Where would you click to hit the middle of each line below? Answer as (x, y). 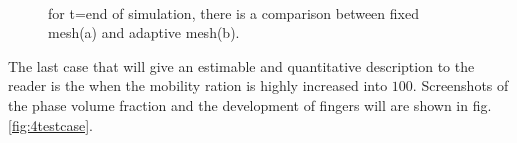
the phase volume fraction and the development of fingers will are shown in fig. (250, 104)
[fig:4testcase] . (50, 124)
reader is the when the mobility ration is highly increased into (198, 85)
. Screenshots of (460, 85)
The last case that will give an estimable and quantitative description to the (241, 65)
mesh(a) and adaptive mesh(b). (144, 32)
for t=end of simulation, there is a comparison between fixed (233, 12)
